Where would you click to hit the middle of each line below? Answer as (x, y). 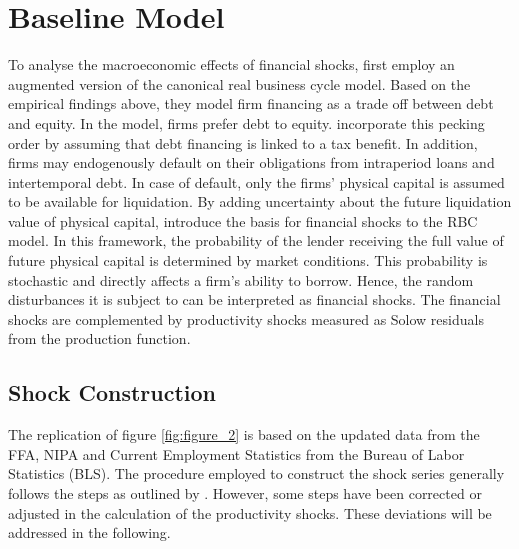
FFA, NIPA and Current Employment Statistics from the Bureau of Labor (236, 453)
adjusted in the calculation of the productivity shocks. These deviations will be (250, 512)
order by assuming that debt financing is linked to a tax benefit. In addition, (243, 142)
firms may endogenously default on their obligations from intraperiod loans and (251, 162)
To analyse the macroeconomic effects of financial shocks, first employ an (231, 64)
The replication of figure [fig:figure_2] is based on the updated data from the (244, 434)
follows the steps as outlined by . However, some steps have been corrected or (245, 493)
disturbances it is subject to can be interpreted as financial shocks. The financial (254, 299)
